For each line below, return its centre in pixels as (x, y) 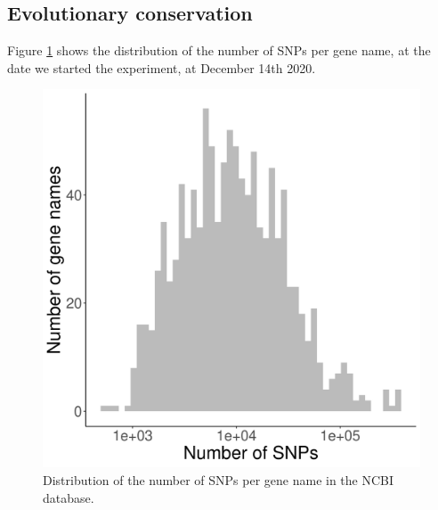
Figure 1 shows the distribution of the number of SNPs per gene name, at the (219, 50)
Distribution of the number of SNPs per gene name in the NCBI (219, 479)
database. (69, 497)
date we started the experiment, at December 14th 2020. (162, 67)
